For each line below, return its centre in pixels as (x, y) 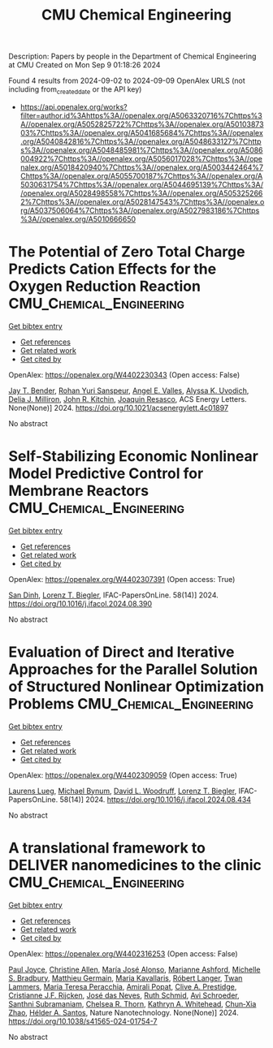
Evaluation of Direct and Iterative (121, 652)
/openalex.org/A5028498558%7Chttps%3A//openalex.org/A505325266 (141, 193)
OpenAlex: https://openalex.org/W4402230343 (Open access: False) (124, 374)
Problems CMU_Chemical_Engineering (131, 704)
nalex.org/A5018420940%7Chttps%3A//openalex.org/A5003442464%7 (142, 167)
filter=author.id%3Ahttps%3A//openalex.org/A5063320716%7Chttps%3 (141, 115)
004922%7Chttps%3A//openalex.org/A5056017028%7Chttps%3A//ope (141, 158)
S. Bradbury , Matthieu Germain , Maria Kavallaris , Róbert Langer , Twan (126, 978)
